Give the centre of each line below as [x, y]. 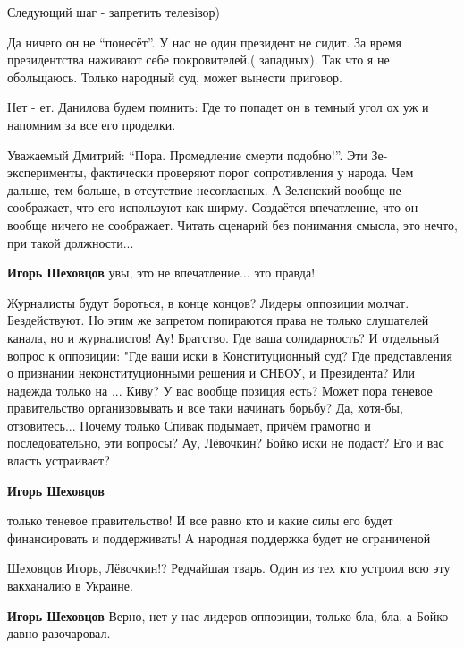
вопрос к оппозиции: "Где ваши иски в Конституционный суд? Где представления [230, 355]
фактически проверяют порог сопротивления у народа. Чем [252, 172]
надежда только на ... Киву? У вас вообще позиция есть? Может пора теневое [220, 390]
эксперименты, [47, 172]
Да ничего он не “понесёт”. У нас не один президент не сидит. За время [204, 42]
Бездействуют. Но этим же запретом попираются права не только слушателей [218, 320]
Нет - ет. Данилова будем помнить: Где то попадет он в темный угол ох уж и [218, 107]
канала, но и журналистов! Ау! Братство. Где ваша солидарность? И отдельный [224, 337]
